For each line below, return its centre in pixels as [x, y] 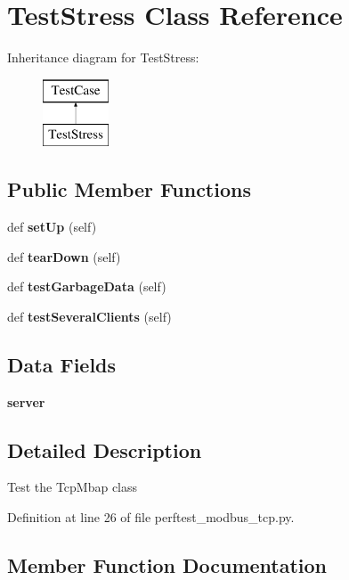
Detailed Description [105, 449]
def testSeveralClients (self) [89, 316]
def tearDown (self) [64, 256]
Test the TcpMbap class [73, 487]
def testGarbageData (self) [87, 286]
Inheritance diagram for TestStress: [103, 57]
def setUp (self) [52, 227]
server [26, 401]
